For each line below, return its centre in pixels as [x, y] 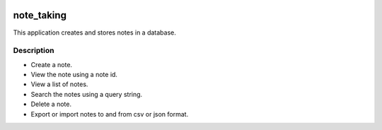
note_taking [40, 15]
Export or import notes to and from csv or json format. [110, 114]
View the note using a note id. [74, 75]
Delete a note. [51, 104]
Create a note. [52, 64]
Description [34, 51]
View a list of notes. [59, 84]
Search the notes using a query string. [87, 94]
